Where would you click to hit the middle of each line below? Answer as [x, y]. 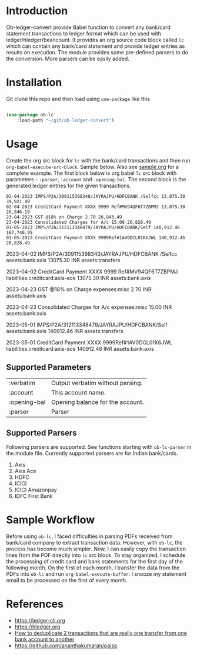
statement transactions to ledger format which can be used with [84, 33]
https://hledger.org [37, 627]
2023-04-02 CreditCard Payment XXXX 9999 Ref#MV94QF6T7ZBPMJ [92, 271]
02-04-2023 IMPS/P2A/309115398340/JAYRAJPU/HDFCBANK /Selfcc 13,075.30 [96, 196]
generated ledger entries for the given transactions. [69, 185]
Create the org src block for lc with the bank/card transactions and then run [98, 160]
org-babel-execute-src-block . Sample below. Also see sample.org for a [93, 167]
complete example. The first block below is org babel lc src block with [91, 173]
